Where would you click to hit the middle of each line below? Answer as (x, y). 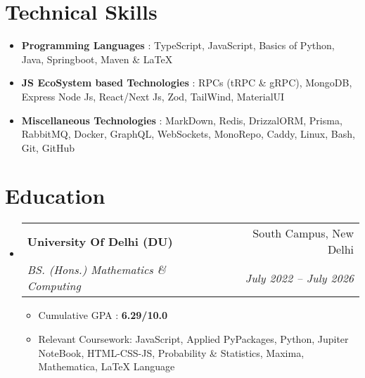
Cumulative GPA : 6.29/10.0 (103, 315)
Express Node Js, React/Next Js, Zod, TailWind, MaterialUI (153, 96)
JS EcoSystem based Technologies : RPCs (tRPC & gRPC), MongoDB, (187, 83)
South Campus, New (303, 233)
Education (55, 196)
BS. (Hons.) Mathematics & (96, 270)
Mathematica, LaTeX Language (107, 366)
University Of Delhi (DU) (100, 241)
